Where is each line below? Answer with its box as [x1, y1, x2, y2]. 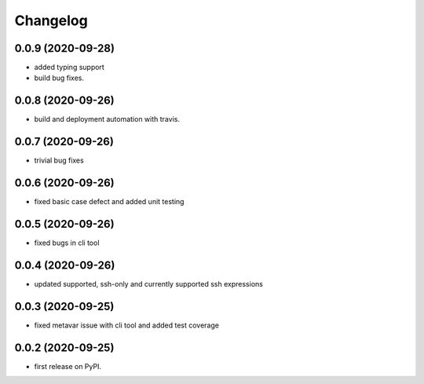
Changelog [14, 12, 88, 29]
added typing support [34, 63, 105, 72]
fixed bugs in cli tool [34, 238, 100, 247]
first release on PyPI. [34, 361, 102, 371]
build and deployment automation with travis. [34, 115, 181, 124]
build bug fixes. [34, 73, 85, 82]
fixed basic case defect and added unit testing [34, 197, 185, 207]
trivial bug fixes [34, 155, 84, 165]
